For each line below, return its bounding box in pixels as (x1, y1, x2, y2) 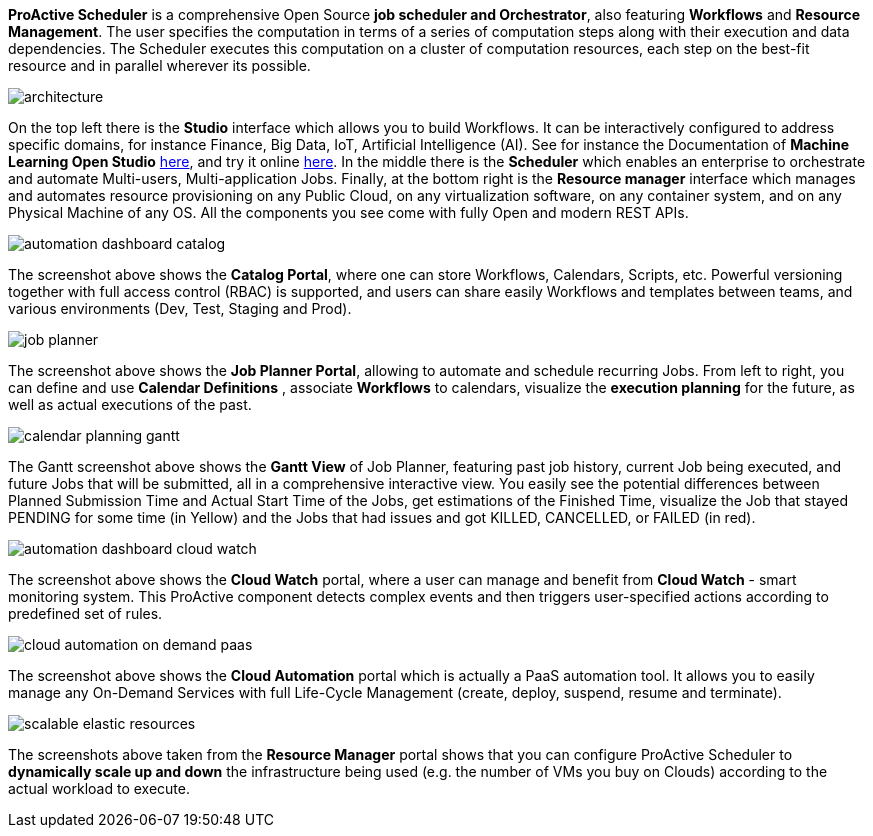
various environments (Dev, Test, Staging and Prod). (8, 300, 352, 317)
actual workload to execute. (8, 780, 190, 797)
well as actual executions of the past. (8, 396, 252, 413)
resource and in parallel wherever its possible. (8, 57, 311, 74)
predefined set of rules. (8, 605, 163, 622)
